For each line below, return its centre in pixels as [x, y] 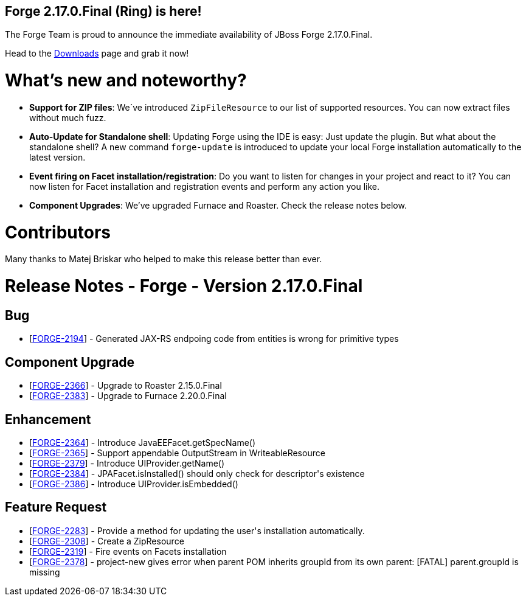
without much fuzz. [68, 117]
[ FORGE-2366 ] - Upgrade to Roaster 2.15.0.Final [126, 386]
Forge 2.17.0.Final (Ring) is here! [103, 11]
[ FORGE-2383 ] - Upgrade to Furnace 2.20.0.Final [128, 396]
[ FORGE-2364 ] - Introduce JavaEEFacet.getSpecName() [143, 443]
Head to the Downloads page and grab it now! [97, 54]
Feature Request [56, 507]
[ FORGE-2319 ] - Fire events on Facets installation [128, 551]
